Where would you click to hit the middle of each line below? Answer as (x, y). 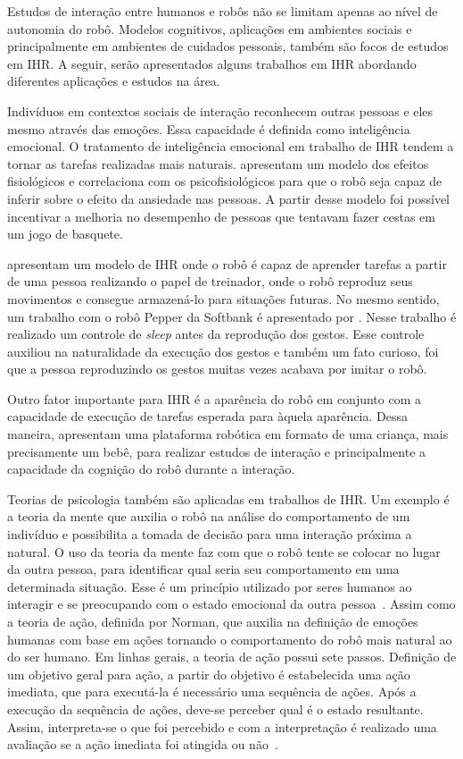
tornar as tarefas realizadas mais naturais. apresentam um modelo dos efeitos (218, 163)
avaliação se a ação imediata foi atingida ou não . (143, 744)
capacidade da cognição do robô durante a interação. (151, 469)
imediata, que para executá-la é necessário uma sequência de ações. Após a (212, 692)
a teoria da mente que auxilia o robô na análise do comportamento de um (209, 516)
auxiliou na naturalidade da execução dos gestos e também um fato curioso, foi (223, 351)
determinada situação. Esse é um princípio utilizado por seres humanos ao (210, 586)
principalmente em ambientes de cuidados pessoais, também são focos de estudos (228, 46)
